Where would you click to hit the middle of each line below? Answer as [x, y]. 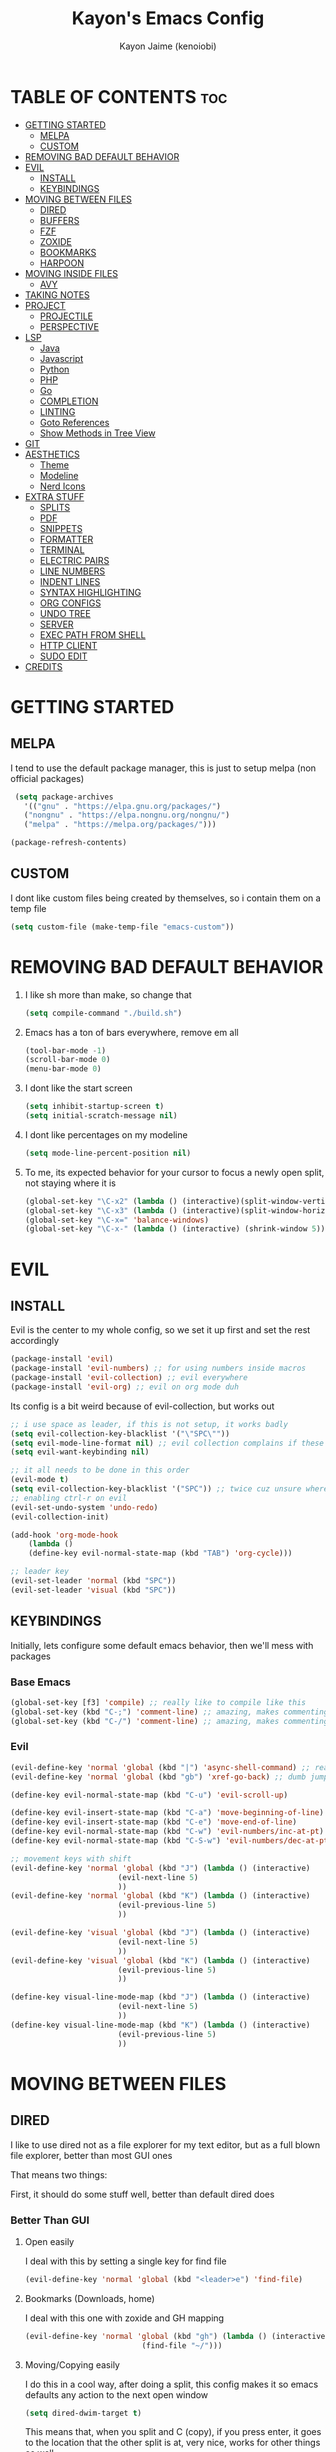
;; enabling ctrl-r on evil [69, 1498]
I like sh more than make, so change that [108, 994]
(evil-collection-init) [60, 1517]
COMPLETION [69, 401]
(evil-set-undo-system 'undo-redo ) [84, 1507]
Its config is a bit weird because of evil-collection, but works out [142, 1406]
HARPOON [62, 263]
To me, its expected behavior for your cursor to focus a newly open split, [174, 1172]
